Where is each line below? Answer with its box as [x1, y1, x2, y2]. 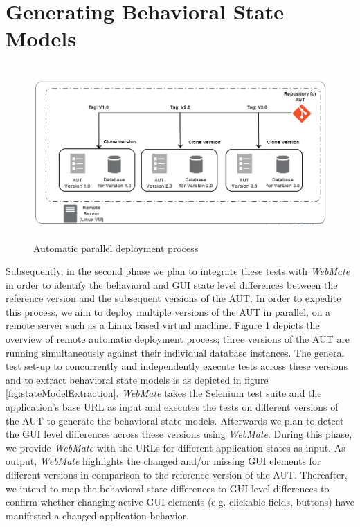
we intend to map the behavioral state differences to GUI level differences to [6, 481, 330, 495]
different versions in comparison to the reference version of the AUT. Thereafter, [6, 467, 348, 481]
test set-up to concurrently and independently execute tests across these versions [6, 359, 348, 373]
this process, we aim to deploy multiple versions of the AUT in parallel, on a [6, 304, 331, 319]
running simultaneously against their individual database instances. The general [6, 345, 345, 359]
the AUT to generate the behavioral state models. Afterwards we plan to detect [6, 413, 344, 427]
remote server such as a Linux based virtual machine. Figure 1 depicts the [6, 318, 320, 332]
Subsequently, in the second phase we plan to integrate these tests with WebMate [6, 264, 350, 278]
